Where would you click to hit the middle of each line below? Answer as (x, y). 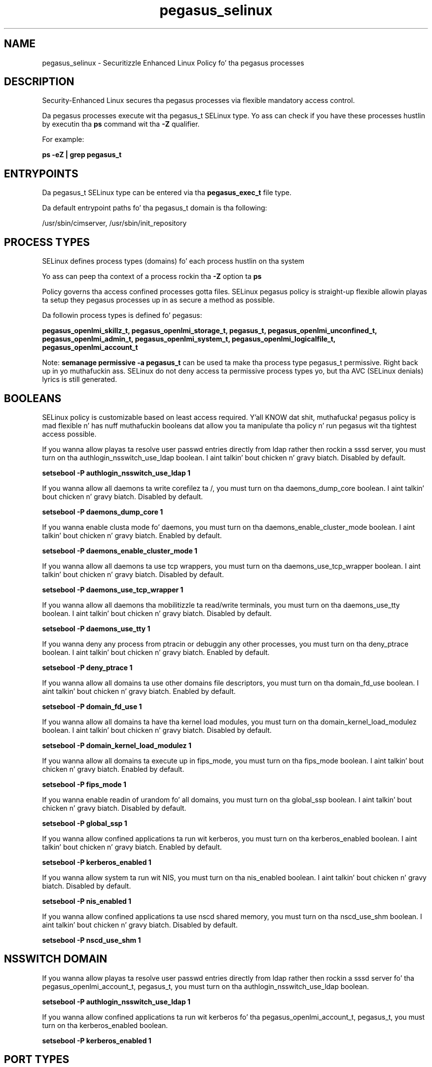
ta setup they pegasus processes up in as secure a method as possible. (158, 300)
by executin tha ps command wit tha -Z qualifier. (121, 124)
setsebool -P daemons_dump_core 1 (103, 512)
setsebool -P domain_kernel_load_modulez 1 (117, 745)
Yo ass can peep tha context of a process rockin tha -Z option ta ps (152, 276)
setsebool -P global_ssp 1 (85, 823)
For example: (63, 139)
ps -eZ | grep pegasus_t (82, 155)
